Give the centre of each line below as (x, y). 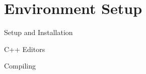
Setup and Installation (39, 32)
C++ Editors (25, 49)
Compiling (20, 66)
